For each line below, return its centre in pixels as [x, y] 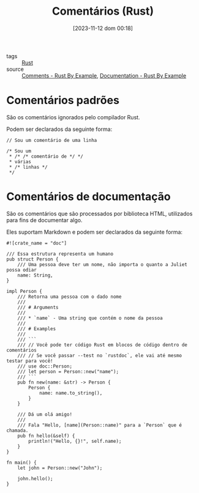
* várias [20, 161]
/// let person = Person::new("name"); [68, 371]
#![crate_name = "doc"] [37, 243]
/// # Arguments [38, 307]
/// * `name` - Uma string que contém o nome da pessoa [90, 318]
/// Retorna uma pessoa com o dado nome [69, 297]
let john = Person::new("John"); [60, 468]
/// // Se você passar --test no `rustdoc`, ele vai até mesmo [100, 355]
